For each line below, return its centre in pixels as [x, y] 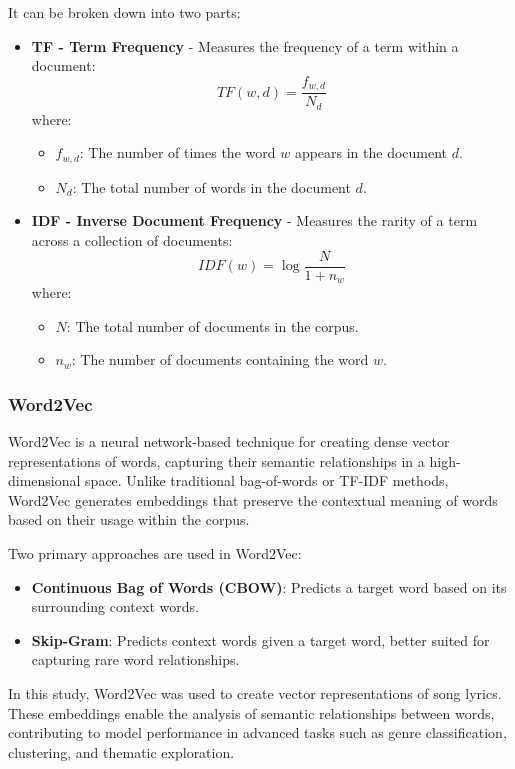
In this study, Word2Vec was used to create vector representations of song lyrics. [255, 693]
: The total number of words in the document [211, 186]
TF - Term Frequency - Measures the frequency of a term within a [245, 45]
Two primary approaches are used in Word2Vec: [155, 553]
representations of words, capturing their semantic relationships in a [216, 460]
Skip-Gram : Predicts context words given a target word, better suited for [260, 639]
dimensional [44, 480]
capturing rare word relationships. [135, 659]
